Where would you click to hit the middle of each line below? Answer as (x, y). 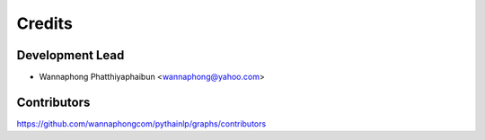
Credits (45, 23)
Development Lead (71, 55)
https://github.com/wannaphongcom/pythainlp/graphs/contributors (141, 123)
